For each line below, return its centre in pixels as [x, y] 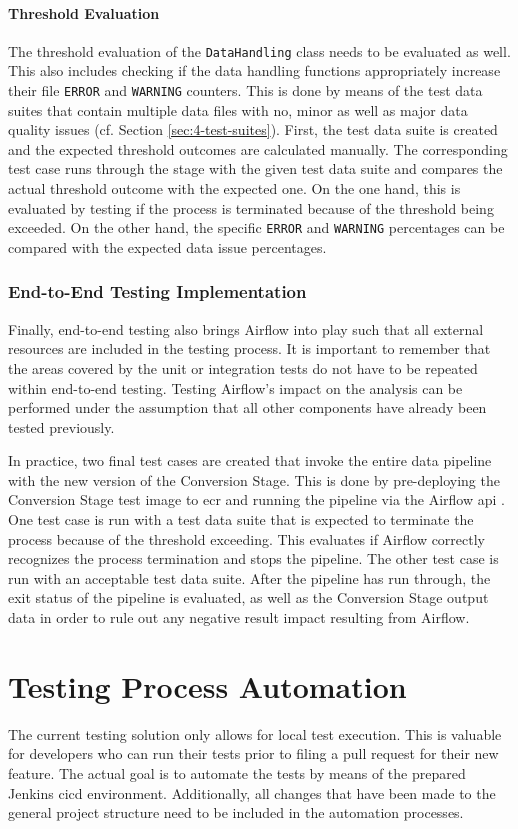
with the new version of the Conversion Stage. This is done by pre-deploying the [254, 479]
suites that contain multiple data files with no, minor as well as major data [238, 109]
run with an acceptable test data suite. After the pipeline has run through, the [249, 577]
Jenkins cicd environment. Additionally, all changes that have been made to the [252, 792]
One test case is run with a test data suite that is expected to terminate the [241, 519]
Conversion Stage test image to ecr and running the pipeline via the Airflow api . [256, 499]
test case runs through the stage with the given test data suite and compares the [255, 168]
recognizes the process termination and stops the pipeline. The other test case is [253, 558]
